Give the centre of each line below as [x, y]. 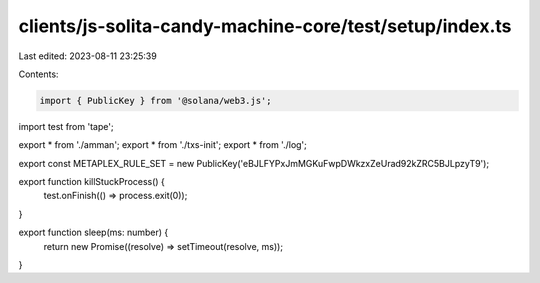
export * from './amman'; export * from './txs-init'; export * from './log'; [162, 145]
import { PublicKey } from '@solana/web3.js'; [155, 100]
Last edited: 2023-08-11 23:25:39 [87, 56]
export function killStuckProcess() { [91, 182]
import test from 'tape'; [66, 126]
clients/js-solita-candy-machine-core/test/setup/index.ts [265, 26]
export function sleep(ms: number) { [93, 232]
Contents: [38, 74]
